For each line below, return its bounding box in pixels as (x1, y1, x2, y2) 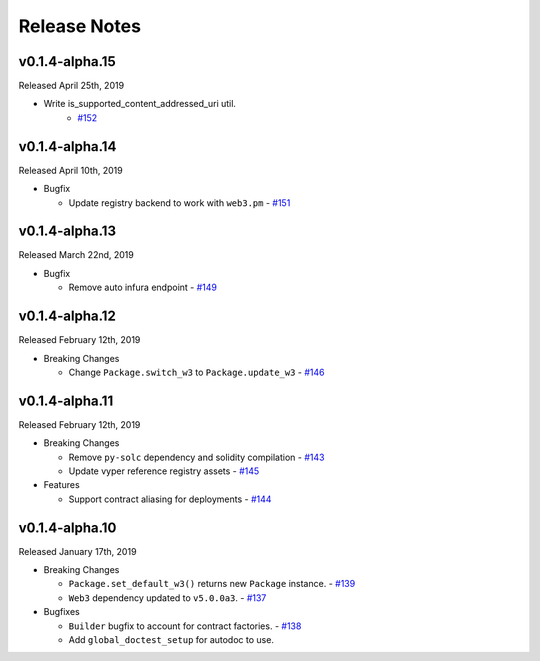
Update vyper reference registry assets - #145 (68, 465, 260, 477)
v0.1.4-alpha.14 (18, 138, 117, 155)
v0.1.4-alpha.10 (18, 519, 117, 536)
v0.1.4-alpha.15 (18, 53, 116, 70)
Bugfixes (43, 606, 80, 618)
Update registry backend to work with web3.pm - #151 (68, 196, 291, 209)
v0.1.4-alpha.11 (18, 392, 114, 409)
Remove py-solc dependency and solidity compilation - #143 (68, 451, 325, 463)
